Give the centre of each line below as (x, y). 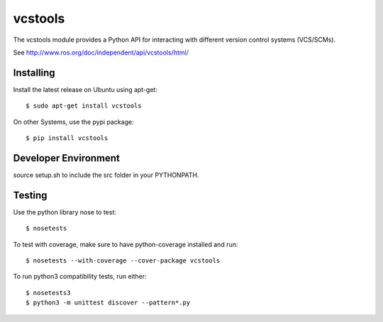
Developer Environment (67, 158)
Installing (34, 73)
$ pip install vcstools (67, 138)
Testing (30, 195)
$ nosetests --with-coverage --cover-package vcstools (123, 261)
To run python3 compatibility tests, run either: (80, 277)
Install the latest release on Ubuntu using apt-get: (85, 89)
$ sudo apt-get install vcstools (84, 106)
